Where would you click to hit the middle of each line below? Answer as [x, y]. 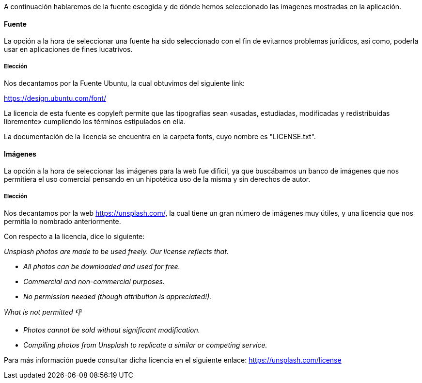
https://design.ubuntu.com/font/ [55, 98]
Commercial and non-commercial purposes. [94, 281]
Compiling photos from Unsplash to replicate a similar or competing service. [145, 345]
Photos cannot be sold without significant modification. [112, 330]
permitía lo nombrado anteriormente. [63, 221]
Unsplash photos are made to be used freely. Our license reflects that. [116, 251]
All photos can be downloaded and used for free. [102, 266]
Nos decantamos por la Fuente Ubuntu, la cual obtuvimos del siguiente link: [125, 83]
